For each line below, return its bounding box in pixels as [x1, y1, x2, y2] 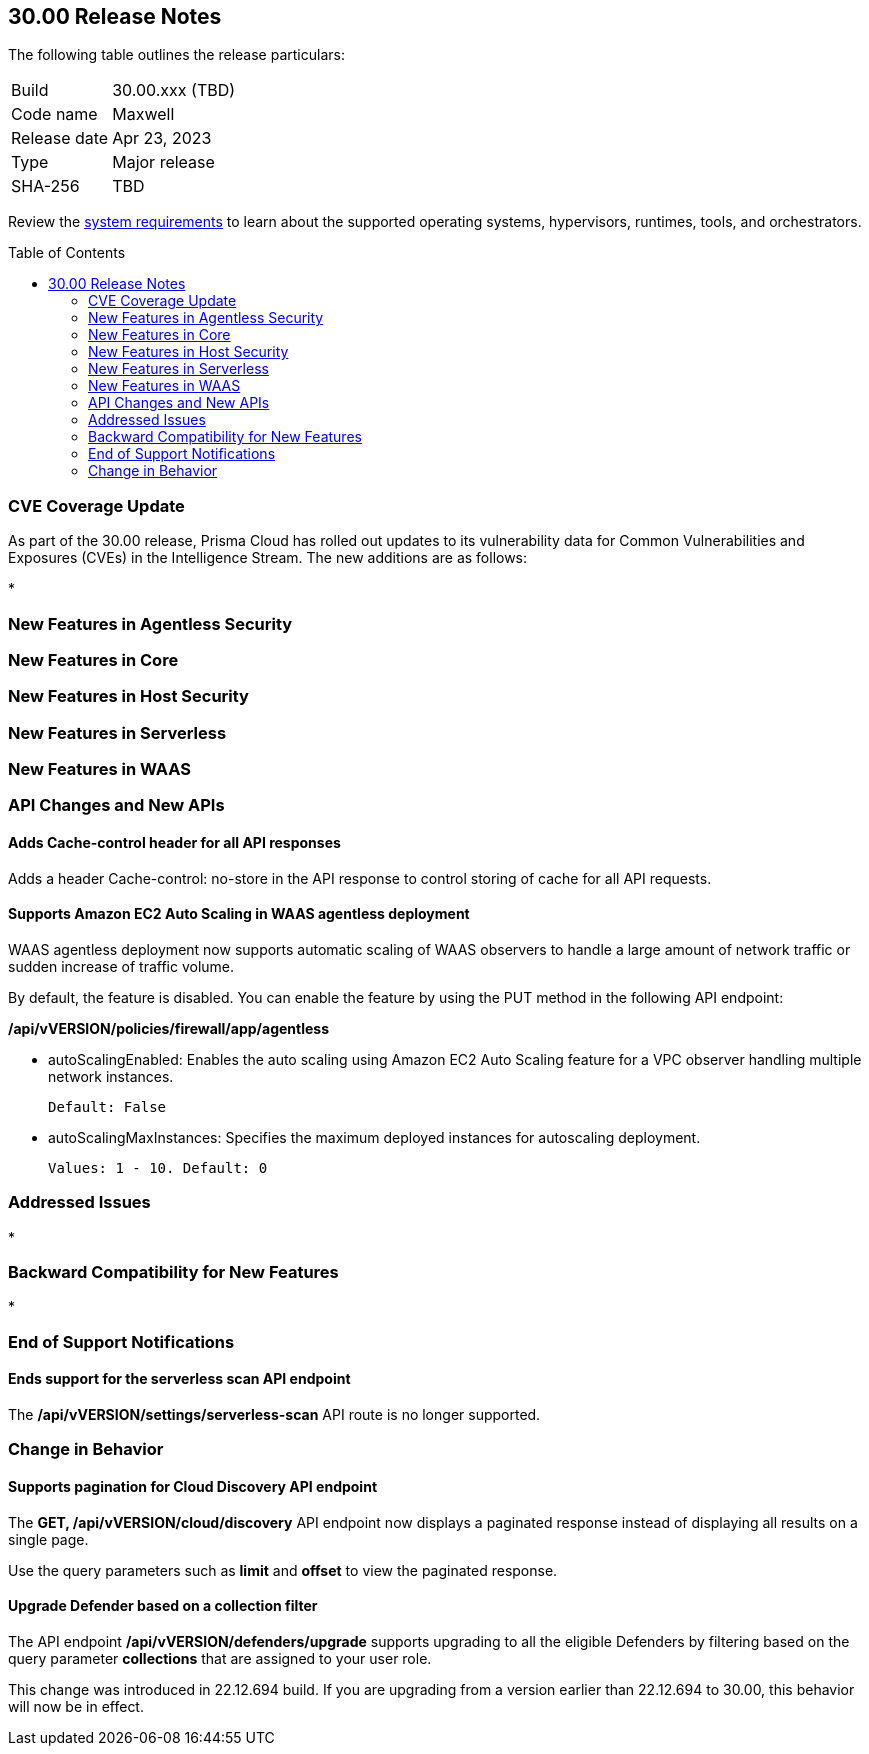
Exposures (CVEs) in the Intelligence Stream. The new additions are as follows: [8, 549, 528, 567]
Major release [112, 152, 215, 173]
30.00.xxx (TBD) [112, 80, 236, 101]
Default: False [48, 1098, 167, 1115]
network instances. [48, 1067, 174, 1085]
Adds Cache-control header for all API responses [8, 834, 341, 852]
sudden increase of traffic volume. [8, 957, 235, 975]
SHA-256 [11, 176, 80, 197]
